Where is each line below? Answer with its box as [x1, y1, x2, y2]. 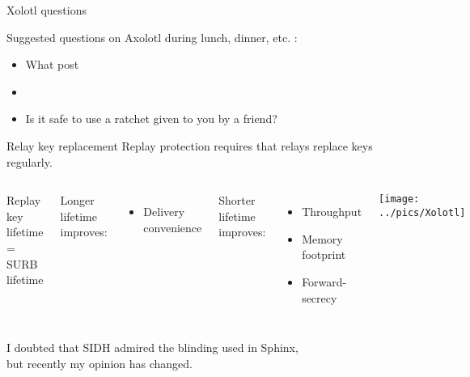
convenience [143, 218, 202, 235]
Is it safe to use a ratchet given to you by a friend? [25, 110, 277, 127]
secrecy [302, 289, 337, 306]
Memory [302, 230, 343, 247]
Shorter [218, 192, 256, 209]
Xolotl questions [6, 2, 87, 18]
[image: [379, 193, 420, 205]
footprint [302, 246, 346, 263]
